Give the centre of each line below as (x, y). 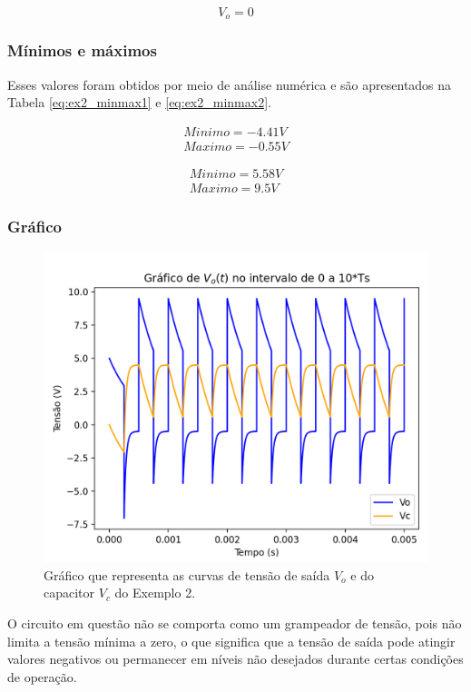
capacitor (69, 593)
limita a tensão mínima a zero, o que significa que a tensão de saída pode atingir (231, 641)
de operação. (42, 676)
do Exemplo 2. (155, 593)
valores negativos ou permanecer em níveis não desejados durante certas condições (235, 659)
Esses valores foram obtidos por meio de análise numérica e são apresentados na (230, 84)
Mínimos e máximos (82, 50)
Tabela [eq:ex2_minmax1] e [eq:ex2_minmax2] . (139, 102)
